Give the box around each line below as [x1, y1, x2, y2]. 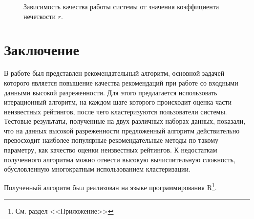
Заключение [4, 40, 79, 60]
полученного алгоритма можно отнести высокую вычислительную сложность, [4, 154, 235, 164]
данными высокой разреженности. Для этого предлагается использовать [4, 87, 217, 97]
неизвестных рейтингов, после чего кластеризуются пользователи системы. [4, 106, 227, 116]
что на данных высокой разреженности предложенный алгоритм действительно [4, 125, 240, 135]
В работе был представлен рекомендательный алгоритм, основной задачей [4, 68, 225, 78]
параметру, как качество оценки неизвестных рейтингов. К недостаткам [4, 145, 217, 155]
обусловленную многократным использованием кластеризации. [4, 164, 190, 174]
